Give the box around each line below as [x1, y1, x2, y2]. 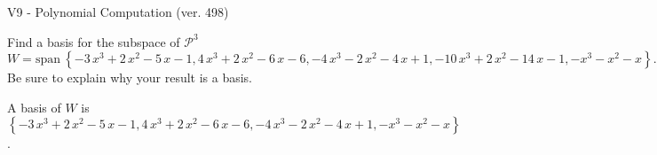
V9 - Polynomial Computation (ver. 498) [7, 3, 229, 20]
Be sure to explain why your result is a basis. [7, 68, 253, 87]
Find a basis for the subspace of [7, 32, 180, 50]
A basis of [7, 97, 61, 116]
